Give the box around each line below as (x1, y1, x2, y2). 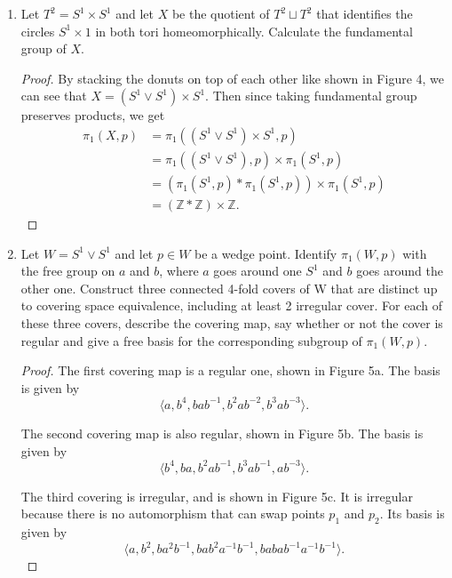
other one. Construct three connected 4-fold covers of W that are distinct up (20, 278, 438, 297)
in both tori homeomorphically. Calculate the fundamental (95, 21, 413, 40)
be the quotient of (171, 4, 270, 22)
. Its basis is (379, 504, 445, 523)
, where (159, 261, 199, 280)
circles (20, 21, 55, 40)
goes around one (213, 261, 302, 280)
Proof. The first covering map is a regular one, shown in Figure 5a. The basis (20, 361, 440, 380)
